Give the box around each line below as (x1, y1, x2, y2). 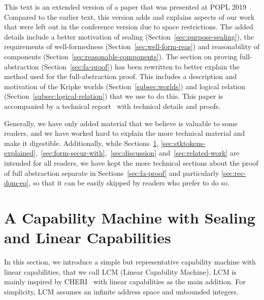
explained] (4, 147, 36, 158)
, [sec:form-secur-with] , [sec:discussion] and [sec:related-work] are (35, 147, 240, 158)
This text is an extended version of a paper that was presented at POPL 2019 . (4, 2, 252, 12)
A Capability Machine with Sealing (4, 207, 255, 228)
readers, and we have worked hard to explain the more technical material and (4, 128, 245, 138)
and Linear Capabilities (4, 227, 171, 248)
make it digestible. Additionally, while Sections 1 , (4, 137, 159, 148)
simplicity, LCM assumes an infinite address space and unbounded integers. (4, 286, 239, 296)
